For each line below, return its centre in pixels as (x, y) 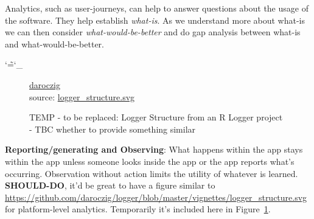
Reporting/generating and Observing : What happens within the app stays (154, 149)
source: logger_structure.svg (82, 96)
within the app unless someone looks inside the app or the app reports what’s (150, 161)
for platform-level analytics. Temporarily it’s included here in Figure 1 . (138, 209)
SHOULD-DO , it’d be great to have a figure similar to (110, 185)
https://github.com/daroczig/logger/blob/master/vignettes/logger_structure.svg (156, 197)
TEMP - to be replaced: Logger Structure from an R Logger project (156, 117)
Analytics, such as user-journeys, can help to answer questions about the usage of (157, 8)
